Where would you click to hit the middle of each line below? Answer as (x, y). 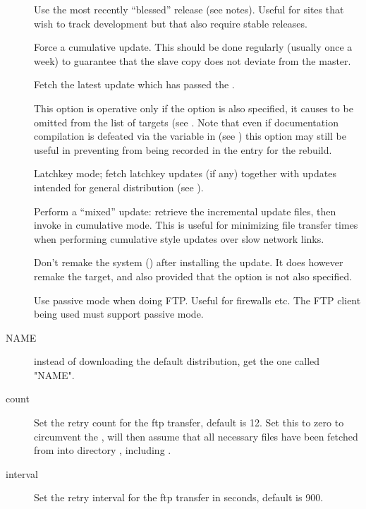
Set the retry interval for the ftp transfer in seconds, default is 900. (179, 497)
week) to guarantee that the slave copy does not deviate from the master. (193, 60)
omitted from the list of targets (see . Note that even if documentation (186, 122)
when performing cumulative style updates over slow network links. (179, 238)
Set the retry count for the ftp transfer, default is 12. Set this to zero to (189, 423)
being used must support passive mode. (119, 314)
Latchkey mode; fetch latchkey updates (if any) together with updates (185, 173)
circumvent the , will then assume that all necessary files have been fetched (196, 436)
